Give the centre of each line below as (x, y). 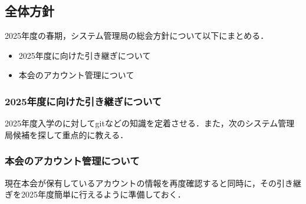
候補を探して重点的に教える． (70, 134)
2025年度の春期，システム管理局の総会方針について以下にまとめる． (137, 36)
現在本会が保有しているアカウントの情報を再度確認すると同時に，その (141, 183)
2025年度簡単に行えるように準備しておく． (103, 194)
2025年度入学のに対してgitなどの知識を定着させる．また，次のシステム (142, 123)
